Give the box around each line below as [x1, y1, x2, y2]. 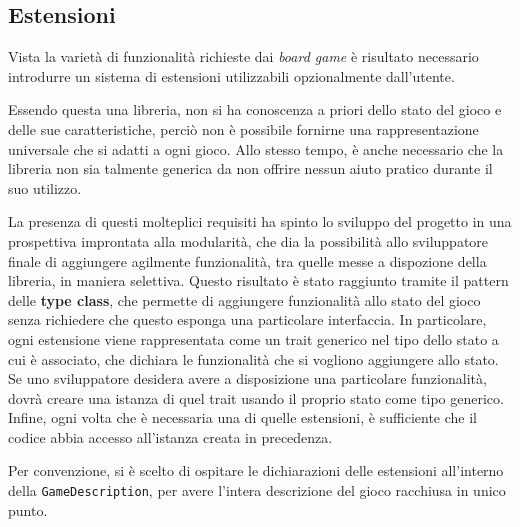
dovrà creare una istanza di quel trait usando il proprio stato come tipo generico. [8, 387, 504, 408]
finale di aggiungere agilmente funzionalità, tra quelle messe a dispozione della [8, 250, 487, 271]
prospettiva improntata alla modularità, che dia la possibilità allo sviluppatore [8, 230, 489, 251]
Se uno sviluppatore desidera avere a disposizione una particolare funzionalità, [8, 368, 487, 389]
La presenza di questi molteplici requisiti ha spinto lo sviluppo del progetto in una [8, 211, 512, 232]
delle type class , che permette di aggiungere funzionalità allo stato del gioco [8, 289, 481, 310]
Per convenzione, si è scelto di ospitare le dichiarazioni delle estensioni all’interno [8, 460, 504, 481]
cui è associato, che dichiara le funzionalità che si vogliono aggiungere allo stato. [8, 348, 499, 369]
